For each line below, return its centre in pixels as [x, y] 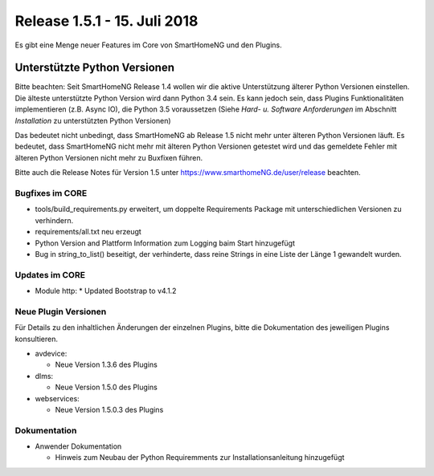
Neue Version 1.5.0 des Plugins [106, 387]
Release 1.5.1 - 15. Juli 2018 [106, 21]
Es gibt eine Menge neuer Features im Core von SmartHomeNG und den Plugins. [149, 45]
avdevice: [51, 353]
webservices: [57, 398]
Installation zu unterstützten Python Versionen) [93, 120]
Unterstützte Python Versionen [94, 68]
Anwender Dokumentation [78, 446]
